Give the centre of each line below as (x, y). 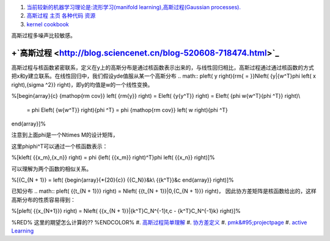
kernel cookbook (48, 24)
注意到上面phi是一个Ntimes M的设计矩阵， (65, 135)
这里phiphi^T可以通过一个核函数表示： (60, 146)
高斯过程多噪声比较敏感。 (43, 35)
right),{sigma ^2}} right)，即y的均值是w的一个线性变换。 (82, 84)
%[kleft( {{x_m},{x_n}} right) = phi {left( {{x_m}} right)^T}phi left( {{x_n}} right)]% (113, 158)
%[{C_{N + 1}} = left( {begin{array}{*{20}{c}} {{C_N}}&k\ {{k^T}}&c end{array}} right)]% (123, 180)
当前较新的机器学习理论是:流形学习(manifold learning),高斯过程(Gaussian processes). (134, 7)
